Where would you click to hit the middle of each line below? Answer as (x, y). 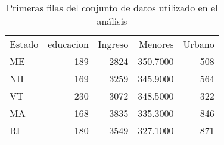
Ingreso (113, 44)
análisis (112, 21)
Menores (156, 44)
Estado (24, 44)
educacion (68, 44)
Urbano (199, 44)
